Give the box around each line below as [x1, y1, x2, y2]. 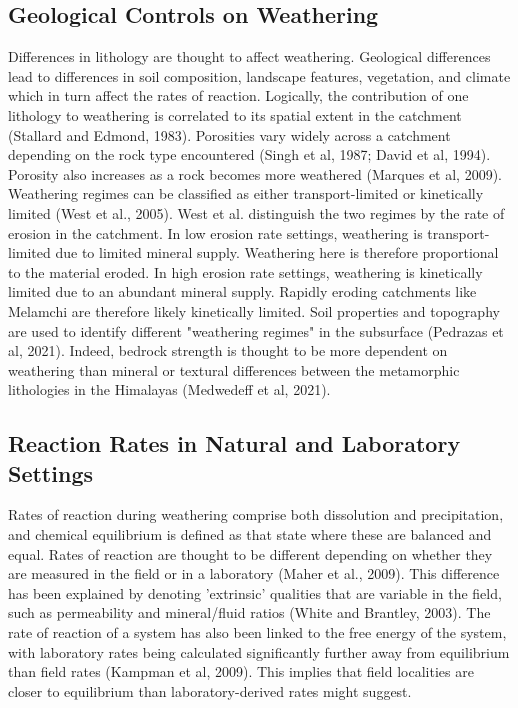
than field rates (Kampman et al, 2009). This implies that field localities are [8, 661, 474, 682]
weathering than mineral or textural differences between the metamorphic [8, 359, 460, 380]
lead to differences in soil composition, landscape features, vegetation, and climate [8, 65, 511, 86]
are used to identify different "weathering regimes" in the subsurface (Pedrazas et [8, 320, 504, 341]
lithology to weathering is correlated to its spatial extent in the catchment [8, 104, 462, 125]
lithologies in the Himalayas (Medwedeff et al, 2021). [8, 379, 331, 400]
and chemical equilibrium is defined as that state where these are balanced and [8, 524, 492, 545]
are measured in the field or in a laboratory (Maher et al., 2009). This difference [8, 563, 500, 584]
